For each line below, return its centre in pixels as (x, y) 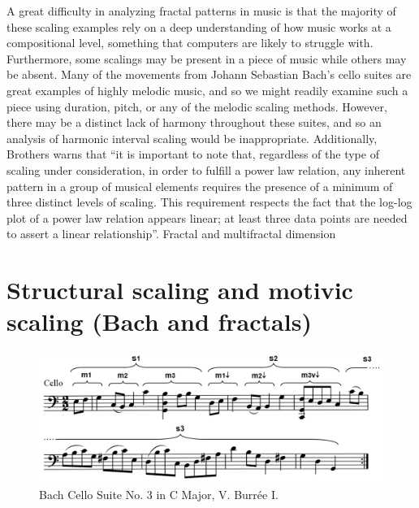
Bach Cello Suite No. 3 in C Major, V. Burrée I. (159, 494)
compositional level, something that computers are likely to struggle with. (190, 43)
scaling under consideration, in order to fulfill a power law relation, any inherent (206, 169)
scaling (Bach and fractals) (159, 321)
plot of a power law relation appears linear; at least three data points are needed (207, 217)
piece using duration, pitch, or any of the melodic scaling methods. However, (197, 106)
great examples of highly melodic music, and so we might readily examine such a (207, 90)
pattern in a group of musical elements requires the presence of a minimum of (200, 186)
